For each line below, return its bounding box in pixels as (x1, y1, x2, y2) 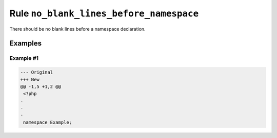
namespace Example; (23, 119, 72, 125)
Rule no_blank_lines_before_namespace (9, 8, 199, 19)
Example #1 (9, 55, 38, 62)
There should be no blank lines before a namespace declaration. (9, 26, 146, 32)
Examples (9, 39, 42, 48)
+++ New (20, 77, 39, 82)
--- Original (20, 70, 53, 75)
